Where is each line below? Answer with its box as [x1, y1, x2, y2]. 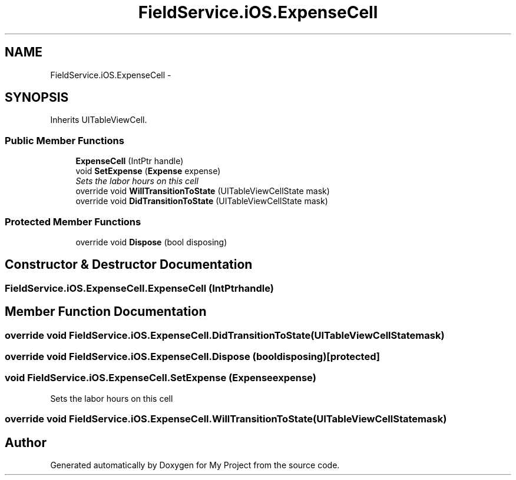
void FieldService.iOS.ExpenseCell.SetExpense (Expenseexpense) [5, 372, 316, 384]
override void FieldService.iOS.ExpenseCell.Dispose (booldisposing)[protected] [5, 351, 380, 362]
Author [5, 435, 47, 450]
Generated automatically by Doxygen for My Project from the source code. [50, 459, 340, 470]
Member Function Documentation [5, 304, 207, 319]
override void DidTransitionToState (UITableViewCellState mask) [75, 196, 328, 206]
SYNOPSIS [5, 90, 69, 105]
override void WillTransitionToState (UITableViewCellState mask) [75, 186, 330, 196]
